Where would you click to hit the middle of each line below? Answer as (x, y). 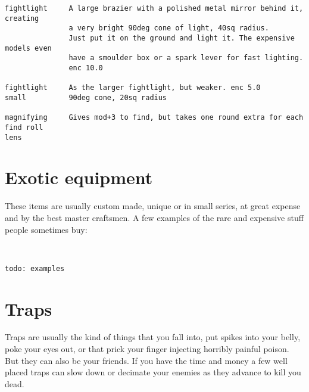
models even (28, 48)
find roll (24, 127)
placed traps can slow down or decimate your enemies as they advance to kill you (153, 372)
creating (22, 18)
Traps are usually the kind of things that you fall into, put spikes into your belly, (153, 337)
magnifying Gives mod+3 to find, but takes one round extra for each (154, 118)
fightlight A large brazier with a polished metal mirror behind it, (154, 8)
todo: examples (35, 268)
